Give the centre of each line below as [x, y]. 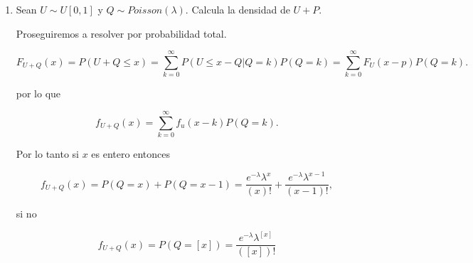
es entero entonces [131, 154]
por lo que [38, 93]
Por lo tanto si [47, 154]
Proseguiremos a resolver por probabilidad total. [121, 33]
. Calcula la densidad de [238, 9]
